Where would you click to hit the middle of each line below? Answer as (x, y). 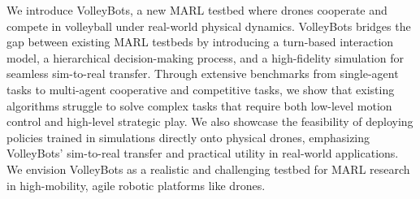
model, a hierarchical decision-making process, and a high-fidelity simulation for (205, 57)
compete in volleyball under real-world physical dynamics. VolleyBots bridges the (209, 26)
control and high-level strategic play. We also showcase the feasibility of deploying (210, 121)
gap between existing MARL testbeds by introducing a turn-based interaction (200, 42)
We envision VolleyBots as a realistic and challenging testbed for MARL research (208, 169)
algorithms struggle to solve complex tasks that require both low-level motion (199, 105)
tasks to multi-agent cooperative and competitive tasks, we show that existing (201, 89)
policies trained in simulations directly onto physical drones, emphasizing (188, 137)
